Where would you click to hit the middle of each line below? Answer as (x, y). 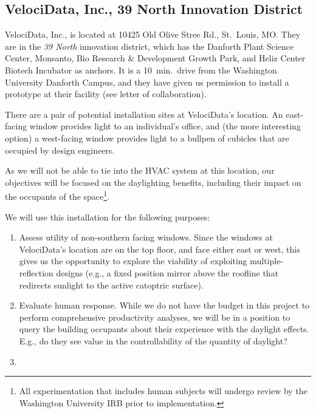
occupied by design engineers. (60, 150)
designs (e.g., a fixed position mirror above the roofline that (167, 272)
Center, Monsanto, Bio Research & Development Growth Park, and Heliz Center (155, 58)
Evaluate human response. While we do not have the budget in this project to (164, 305)
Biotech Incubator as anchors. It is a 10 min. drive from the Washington (141, 70)
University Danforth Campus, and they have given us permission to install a (147, 82)
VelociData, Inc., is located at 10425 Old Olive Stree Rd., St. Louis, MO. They (153, 34)
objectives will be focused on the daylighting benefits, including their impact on (153, 182)
